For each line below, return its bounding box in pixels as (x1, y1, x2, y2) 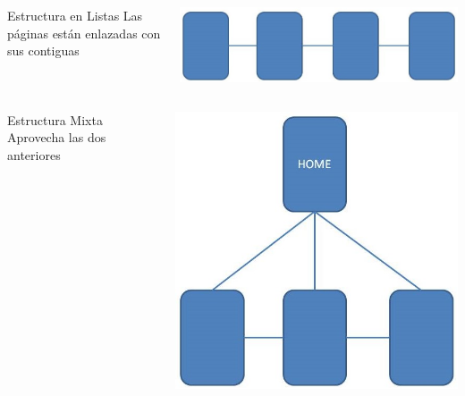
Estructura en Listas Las (7, 6, 143, 24)
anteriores (7, 146, 61, 164)
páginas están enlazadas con (7, 23, 161, 42)
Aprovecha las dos (7, 128, 106, 147)
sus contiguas (7, 41, 80, 60)
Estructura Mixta (7, 110, 103, 129)
